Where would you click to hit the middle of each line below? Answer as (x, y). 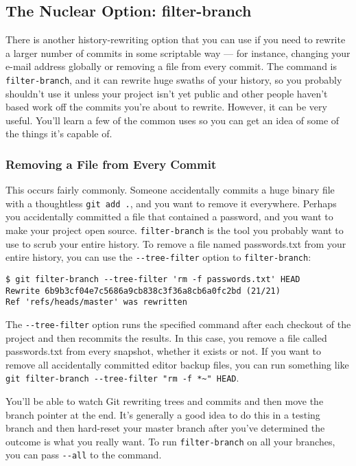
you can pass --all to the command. (84, 455)
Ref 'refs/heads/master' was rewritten (96, 302)
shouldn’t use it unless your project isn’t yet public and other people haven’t (167, 93)
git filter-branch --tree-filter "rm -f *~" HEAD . (122, 378)
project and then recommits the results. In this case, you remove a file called (166, 337)
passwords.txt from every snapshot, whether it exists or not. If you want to (163, 351)
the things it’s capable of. (59, 133)
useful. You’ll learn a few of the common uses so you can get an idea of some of (173, 120)
